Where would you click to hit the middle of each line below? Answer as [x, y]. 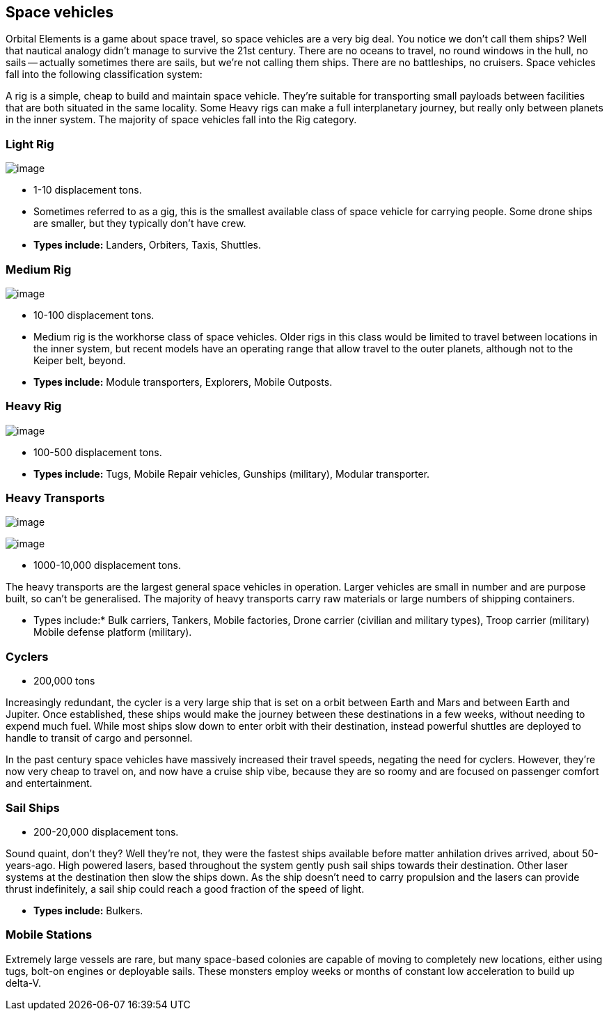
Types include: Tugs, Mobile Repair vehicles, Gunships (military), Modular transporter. [232, 474]
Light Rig [30, 144]
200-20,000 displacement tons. [106, 831]
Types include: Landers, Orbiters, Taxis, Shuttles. [148, 245]
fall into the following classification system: [104, 75]
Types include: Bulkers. [88, 910]
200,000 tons [64, 681]
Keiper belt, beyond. [80, 360]
